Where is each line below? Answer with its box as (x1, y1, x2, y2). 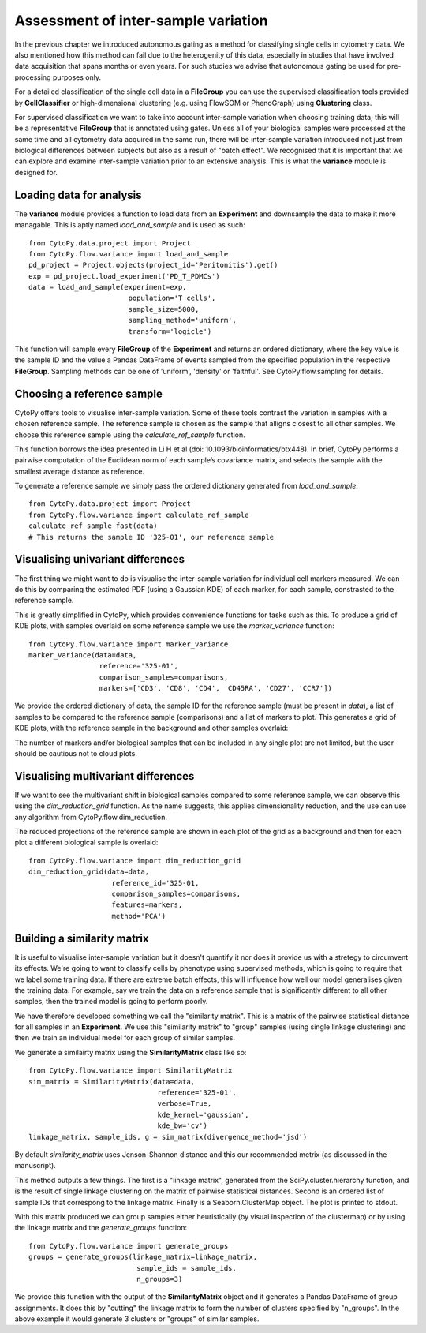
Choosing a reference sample (14, 387, 163, 400)
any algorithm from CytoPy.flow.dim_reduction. (14, 812, 167, 822)
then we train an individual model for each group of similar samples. (14, 1033, 236, 1043)
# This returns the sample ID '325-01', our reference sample (28, 533, 275, 541)
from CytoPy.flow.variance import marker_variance (28, 639, 229, 649)
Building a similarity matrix (14, 931, 149, 945)
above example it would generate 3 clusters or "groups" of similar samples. (14, 1314, 260, 1324)
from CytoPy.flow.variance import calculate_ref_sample (28, 510, 249, 519)
